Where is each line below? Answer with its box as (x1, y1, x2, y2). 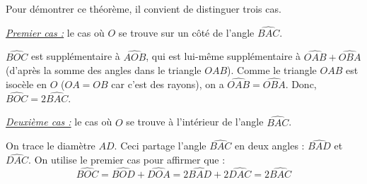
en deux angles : (235, 138, 305, 153)
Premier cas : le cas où (6, 25, 105, 39)
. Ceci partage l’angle (114, 138, 206, 153)
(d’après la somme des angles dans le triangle (6, 63, 202, 78)
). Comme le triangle (227, 63, 317, 78)
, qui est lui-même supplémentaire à (146, 49, 301, 63)
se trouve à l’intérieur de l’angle (126, 114, 264, 129)
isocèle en (6, 77, 47, 92)
